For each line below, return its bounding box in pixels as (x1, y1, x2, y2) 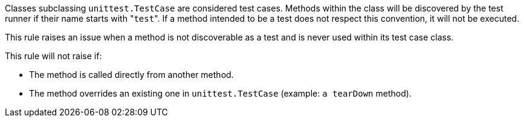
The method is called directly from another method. (29, 69, 234, 80)
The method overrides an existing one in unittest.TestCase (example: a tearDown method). (29, 88, 412, 98)
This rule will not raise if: (5, 51, 102, 61)
